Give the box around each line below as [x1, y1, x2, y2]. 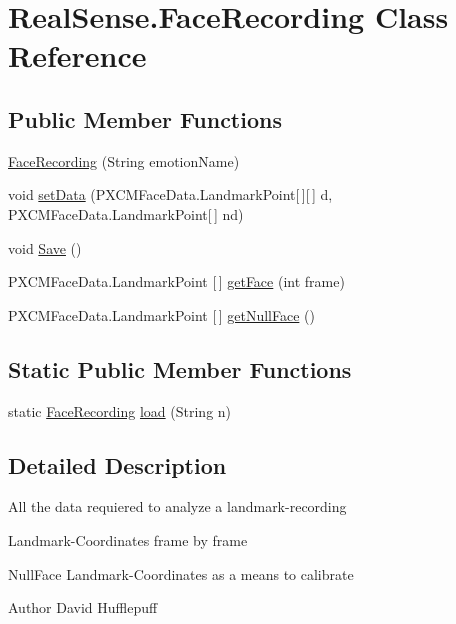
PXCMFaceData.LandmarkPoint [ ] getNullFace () [8, 304, 315, 325]
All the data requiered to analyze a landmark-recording [8, 496, 347, 517]
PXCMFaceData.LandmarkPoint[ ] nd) [8, 203, 244, 224]
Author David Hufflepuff [8, 597, 158, 618]
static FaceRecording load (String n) [8, 400, 232, 421]
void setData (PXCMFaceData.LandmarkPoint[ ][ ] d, [8, 184, 333, 205]
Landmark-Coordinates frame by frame [8, 529, 248, 550]
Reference [8, 35, 147, 76]
